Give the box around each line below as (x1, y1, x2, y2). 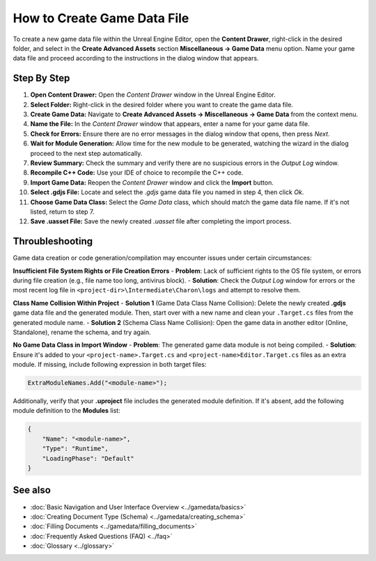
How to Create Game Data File (13, 10, 189, 26)
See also (13, 484, 52, 496)
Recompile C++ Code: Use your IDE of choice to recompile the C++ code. (30, 168, 244, 177)
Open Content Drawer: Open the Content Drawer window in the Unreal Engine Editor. (30, 90, 276, 99)
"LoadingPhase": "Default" (42, 455, 135, 462)
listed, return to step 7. (30, 207, 95, 216)
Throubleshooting (13, 235, 93, 247)
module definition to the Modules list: (13, 406, 121, 415)
